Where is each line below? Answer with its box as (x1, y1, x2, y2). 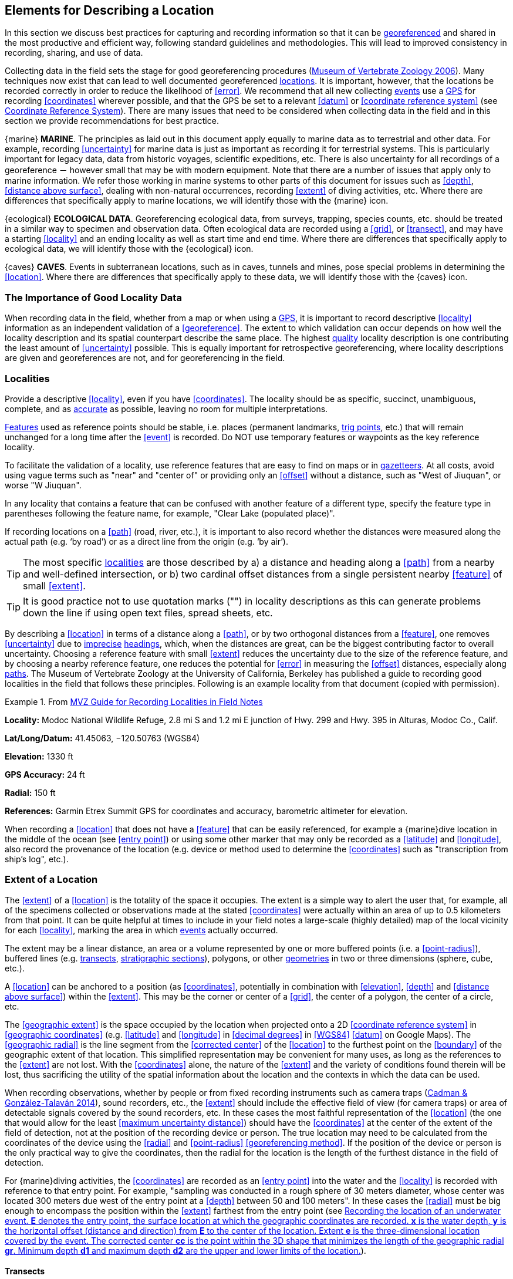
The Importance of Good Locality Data (5, 291, 182, 303)
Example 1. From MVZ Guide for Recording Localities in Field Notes (5, 696, 263, 707)
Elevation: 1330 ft (5, 751, 73, 761)
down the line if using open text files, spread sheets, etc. (23, 606, 273, 619)
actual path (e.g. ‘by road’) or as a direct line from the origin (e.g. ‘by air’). (5, 536, 288, 546)
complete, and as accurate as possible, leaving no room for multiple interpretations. (5, 403, 328, 414)
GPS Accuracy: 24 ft (5, 769, 85, 779)
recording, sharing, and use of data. (5, 48, 143, 58)
